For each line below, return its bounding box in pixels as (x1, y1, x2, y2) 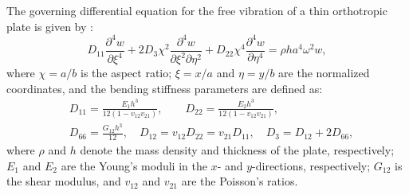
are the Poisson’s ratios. (181, 173, 298, 189)
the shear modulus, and (6, 173, 121, 189)
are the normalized (278, 64, 370, 81)
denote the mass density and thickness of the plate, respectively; (80, 142, 395, 158)
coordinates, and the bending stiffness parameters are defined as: (6, 80, 323, 96)
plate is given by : (6, 18, 93, 34)
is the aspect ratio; (80, 64, 172, 81)
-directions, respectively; (252, 157, 371, 174)
